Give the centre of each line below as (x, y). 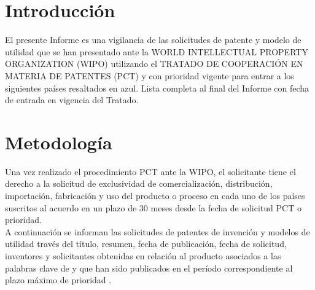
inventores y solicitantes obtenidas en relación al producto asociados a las (143, 255)
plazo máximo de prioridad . (58, 280)
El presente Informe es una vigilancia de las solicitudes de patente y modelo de (153, 40)
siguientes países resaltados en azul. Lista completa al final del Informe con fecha (157, 88)
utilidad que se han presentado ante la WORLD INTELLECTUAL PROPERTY (157, 51)
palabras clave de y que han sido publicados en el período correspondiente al (149, 268)
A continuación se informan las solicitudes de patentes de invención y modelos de (157, 231)
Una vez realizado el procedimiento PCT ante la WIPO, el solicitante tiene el (150, 171)
